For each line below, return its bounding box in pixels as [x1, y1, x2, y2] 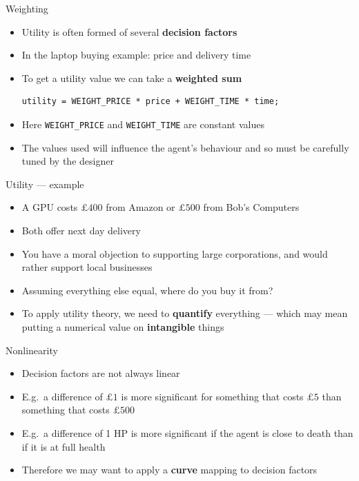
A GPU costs [21, 200, 78, 214]
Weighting [6, 1, 48, 15]
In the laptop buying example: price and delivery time [21, 48, 251, 62]
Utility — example [6, 176, 84, 191]
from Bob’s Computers [203, 200, 300, 214]
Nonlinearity [6, 342, 58, 357]
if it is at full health [21, 439, 106, 453]
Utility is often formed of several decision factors [21, 24, 237, 39]
